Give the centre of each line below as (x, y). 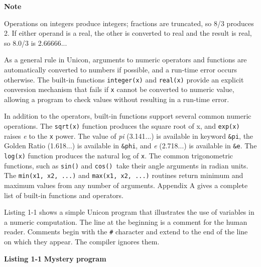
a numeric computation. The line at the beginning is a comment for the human (126, 221)
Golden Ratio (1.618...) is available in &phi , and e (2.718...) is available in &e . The (130, 146)
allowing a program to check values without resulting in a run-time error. (117, 99)
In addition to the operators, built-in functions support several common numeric (128, 116)
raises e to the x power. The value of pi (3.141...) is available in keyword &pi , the (129, 136)
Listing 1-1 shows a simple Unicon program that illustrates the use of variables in (129, 212)
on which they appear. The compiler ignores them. (82, 242)
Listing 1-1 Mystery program (55, 258)
